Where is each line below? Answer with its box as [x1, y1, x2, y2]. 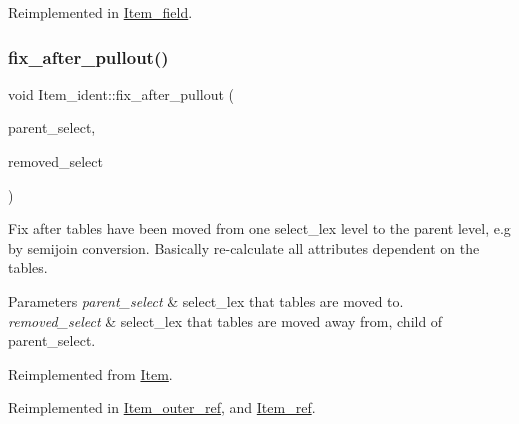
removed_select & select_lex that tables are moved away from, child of [8, 310, 443, 331]
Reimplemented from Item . [8, 363, 173, 384]
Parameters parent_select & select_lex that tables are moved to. [8, 290, 404, 311]
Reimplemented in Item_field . [8, 2, 193, 22]
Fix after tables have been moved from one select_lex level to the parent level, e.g [8, 218, 511, 239]
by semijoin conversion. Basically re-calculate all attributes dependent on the [8, 237, 480, 258]
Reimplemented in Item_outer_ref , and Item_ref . [8, 397, 316, 418]
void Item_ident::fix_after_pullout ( [8, 83, 235, 104]
